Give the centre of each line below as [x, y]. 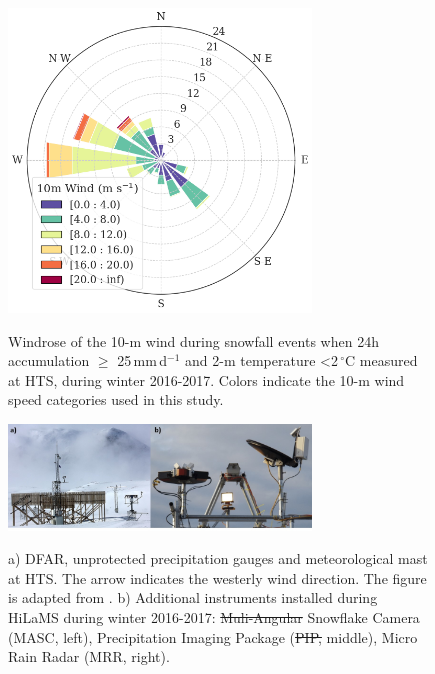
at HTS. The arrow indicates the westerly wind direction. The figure [217, 577]
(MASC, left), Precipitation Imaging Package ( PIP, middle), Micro [213, 636]
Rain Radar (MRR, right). [89, 656]
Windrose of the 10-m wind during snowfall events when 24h [193, 340]
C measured [381, 360]
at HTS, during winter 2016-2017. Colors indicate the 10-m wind [206, 379]
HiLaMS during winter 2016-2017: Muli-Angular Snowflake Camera [214, 616]
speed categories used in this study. [116, 399]
